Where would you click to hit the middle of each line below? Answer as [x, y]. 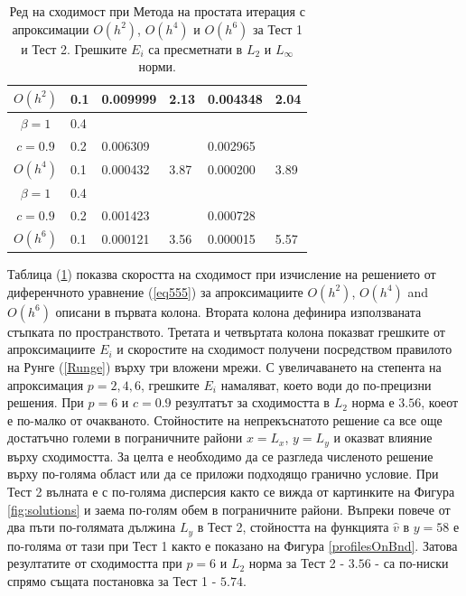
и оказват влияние [383, 438]
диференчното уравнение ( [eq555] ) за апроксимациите [155, 291]
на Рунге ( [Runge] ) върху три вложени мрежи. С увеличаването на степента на [224, 366]
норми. [157, 66]
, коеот [440, 402]
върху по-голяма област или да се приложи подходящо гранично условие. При [223, 474]
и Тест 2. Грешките [74, 48]
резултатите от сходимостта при [95, 563]
